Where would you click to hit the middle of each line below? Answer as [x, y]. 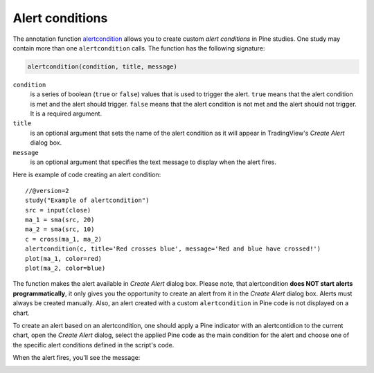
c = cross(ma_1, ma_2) [64, 239]
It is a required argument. [66, 113]
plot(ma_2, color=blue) [65, 268]
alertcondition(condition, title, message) [103, 66]
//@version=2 [47, 191]
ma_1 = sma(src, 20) [60, 219]
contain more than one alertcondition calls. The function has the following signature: [139, 48]
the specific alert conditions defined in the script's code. [93, 345]
